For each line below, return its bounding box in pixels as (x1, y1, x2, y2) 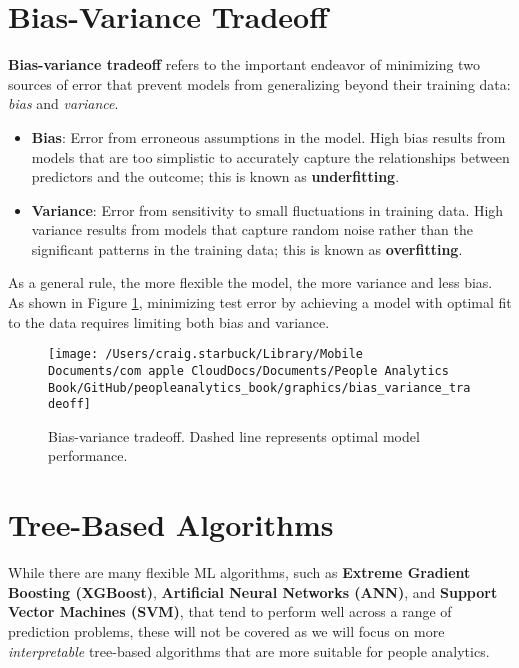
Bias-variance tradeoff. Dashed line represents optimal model (48, 425, 420, 446)
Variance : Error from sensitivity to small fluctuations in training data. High (31, 199, 504, 220)
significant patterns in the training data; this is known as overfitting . (31, 238, 463, 259)
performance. (48, 445, 128, 466)
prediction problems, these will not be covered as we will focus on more (8, 620, 445, 641)
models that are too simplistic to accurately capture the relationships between (31, 146, 510, 167)
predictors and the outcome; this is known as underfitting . (31, 166, 400, 187)
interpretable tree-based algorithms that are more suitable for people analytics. (8, 640, 490, 661)
